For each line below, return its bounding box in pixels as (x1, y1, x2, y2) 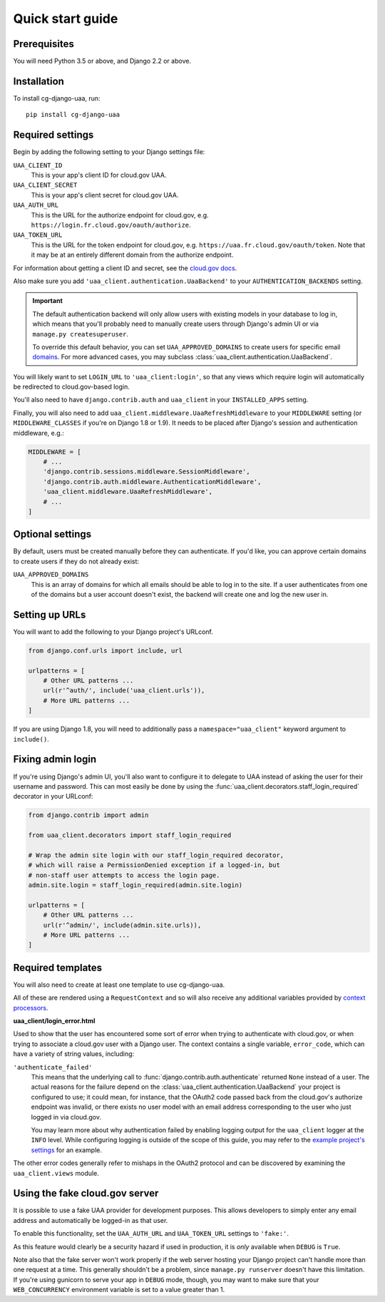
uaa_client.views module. (13, 1169, 99, 1177)
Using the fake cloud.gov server (13, 1187, 159, 1199)
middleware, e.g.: (13, 429, 64, 437)
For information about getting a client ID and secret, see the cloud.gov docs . (13, 264, 237, 272)
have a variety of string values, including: (13, 1050, 135, 1058)
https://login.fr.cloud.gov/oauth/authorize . (31, 221, 192, 229)
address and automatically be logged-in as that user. (13, 1216, 168, 1224)
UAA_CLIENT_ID (13, 161, 63, 169)
